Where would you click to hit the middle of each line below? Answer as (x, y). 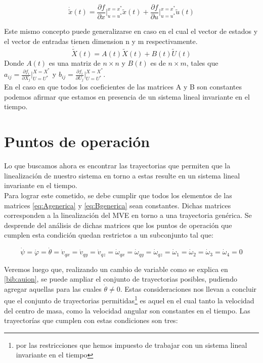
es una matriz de (75, 62)
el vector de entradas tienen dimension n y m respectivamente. (101, 41)
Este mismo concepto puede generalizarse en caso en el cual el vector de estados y (131, 31)
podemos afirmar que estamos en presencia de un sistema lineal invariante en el (127, 96)
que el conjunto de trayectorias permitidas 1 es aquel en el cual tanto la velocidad (129, 300)
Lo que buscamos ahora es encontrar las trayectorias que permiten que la (117, 166)
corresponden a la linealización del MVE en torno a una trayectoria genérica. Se (128, 215)
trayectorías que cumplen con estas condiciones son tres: (91, 320)
